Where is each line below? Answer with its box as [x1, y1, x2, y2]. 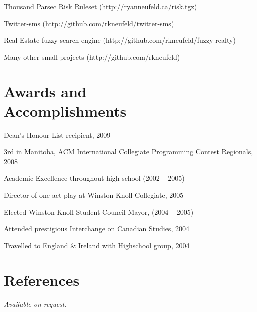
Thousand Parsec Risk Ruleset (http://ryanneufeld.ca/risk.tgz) [4, 1, 197, 11]
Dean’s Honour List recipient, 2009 [4, 129, 111, 140]
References [4, 269, 80, 290]
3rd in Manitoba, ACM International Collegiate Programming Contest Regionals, [4, 146, 253, 157]
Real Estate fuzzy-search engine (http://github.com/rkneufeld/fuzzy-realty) [4, 35, 236, 45]
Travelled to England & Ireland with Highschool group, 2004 [4, 240, 190, 250]
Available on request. [4, 298, 67, 309]
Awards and [4, 81, 87, 101]
